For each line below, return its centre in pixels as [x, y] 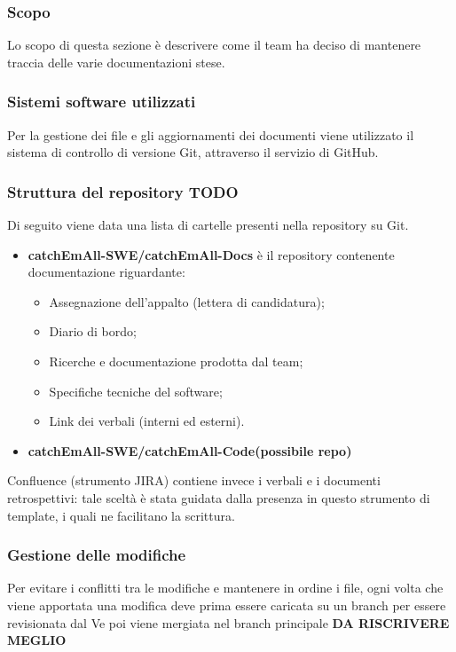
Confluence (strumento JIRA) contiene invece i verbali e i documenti [194, 480]
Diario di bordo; [93, 331]
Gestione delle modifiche [97, 555]
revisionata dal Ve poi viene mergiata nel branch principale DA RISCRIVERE [228, 622]
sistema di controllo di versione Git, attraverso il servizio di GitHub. [193, 152]
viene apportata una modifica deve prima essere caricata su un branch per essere [227, 605]
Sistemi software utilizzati [102, 102]
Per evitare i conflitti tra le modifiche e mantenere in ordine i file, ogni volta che [225, 588]
